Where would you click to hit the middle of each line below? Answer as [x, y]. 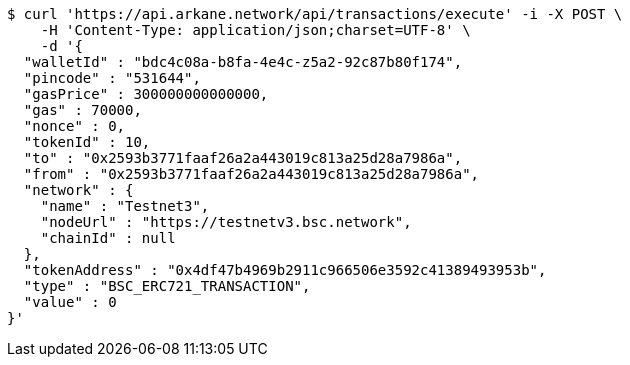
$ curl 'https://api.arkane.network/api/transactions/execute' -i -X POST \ [315, 14]
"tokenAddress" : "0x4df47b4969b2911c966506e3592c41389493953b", [285, 270]
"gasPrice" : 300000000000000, [146, 94]
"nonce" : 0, [74, 126]
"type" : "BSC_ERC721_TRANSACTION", [167, 286]
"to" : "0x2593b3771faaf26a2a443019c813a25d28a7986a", [243, 158]
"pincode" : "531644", [112, 78]
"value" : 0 [70, 302]
